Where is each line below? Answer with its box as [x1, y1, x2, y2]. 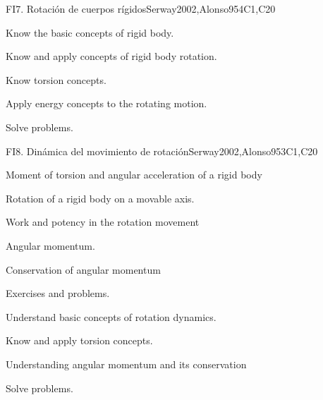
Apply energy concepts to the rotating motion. [6, 96, 207, 111]
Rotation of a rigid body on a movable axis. [6, 190, 195, 205]
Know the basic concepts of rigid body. [6, 25, 174, 40]
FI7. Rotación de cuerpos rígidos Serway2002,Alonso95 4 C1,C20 [6, 1, 276, 16]
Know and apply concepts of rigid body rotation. [6, 49, 217, 63]
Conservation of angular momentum [6, 262, 161, 277]
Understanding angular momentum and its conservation [6, 356, 247, 371]
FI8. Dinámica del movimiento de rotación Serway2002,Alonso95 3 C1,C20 [6, 143, 318, 158]
